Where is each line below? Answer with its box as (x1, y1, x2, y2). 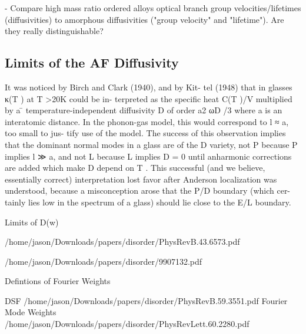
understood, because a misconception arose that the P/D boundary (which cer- (5, 184, 291, 197)
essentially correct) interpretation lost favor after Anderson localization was (5, 173, 277, 185)
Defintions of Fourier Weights (5, 275, 111, 287)
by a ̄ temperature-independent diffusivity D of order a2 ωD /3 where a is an (5, 104, 282, 116)
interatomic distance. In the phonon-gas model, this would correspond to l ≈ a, (5, 115, 289, 127)
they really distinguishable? (5, 25, 104, 37)
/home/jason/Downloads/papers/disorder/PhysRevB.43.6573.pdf (5, 235, 240, 248)
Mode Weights (5, 306, 56, 318)
